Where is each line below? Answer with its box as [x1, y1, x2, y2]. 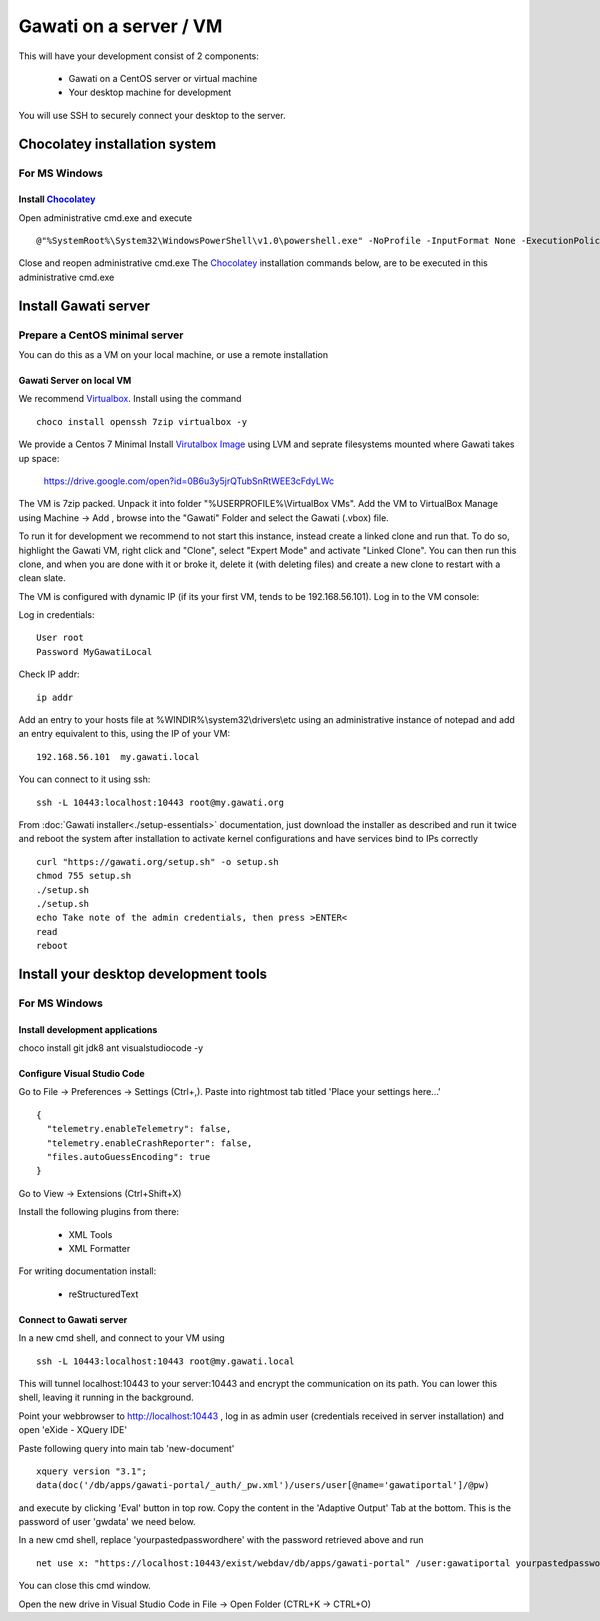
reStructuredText [68, 1288, 139, 1300]
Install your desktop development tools [18, 965, 268, 982]
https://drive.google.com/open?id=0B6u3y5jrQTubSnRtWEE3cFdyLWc [43, 475, 335, 487]
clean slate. [18, 572, 67, 584]
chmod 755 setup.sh [36, 870, 132, 882]
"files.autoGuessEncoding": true [46, 1151, 211, 1163]
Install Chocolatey [18, 193, 96, 205]
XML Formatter [68, 1243, 131, 1254]
